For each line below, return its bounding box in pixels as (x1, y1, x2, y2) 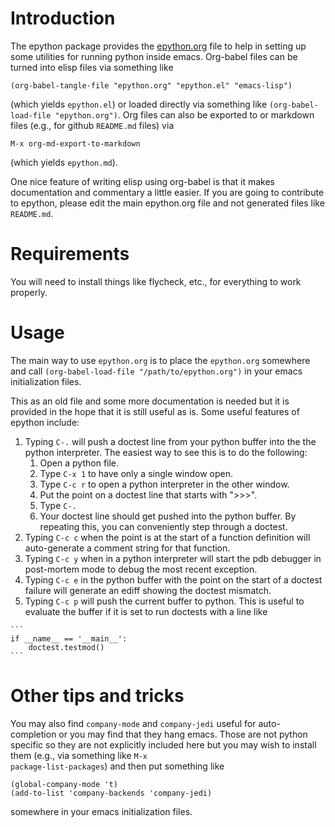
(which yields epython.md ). (10, 156, 118, 168)
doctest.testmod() (28, 642, 105, 652)
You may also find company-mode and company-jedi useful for (10, 717, 257, 729)
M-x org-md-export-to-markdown (10, 138, 141, 149)
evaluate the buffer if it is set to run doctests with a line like (24, 605, 268, 617)
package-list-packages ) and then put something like (10, 760, 225, 772)
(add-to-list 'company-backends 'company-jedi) (10, 788, 213, 798)
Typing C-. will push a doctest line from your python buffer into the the (24, 435, 317, 447)
